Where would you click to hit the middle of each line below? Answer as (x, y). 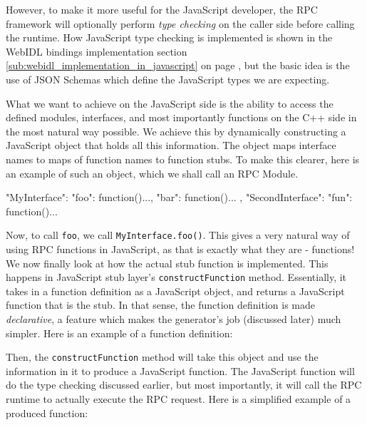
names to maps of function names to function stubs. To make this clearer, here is (183, 159)
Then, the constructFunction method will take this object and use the (162, 357)
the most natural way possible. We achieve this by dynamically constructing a (176, 131)
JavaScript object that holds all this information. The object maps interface (171, 145)
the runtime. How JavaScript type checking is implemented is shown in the (169, 37)
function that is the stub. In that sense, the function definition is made (161, 305)
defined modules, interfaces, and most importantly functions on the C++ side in (181, 117)
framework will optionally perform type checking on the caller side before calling (180, 23)
